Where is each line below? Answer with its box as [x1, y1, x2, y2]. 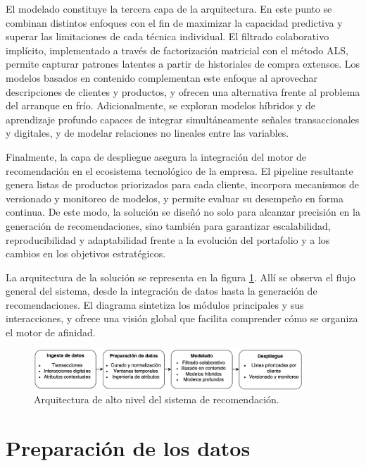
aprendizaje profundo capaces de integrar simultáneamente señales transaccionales [6, 111, 360, 126]
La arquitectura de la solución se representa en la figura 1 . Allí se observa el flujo [6, 269, 355, 284]
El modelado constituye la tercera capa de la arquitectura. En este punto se [6, 1, 332, 16]
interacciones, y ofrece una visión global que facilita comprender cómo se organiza [6, 311, 358, 326]
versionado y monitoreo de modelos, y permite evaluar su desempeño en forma [6, 190, 343, 205]
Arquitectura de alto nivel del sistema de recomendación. [34, 392, 279, 407]
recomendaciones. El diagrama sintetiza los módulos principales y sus [6, 297, 304, 312]
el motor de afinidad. [6, 325, 96, 340]
